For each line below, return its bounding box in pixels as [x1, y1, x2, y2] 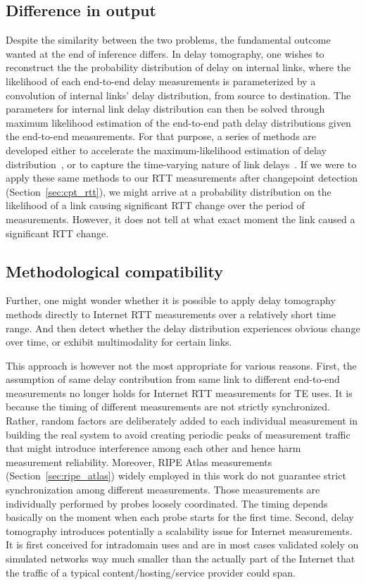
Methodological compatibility [6, 260, 223, 282]
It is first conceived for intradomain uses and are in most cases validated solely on [6, 537, 359, 552]
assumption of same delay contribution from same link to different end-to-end [6, 372, 340, 386]
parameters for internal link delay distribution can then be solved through [6, 101, 325, 116]
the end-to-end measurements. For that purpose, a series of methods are [6, 129, 317, 144]
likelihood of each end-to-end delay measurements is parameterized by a [6, 73, 316, 88]
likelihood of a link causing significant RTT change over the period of [6, 198, 305, 213]
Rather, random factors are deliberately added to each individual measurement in [6, 413, 358, 428]
